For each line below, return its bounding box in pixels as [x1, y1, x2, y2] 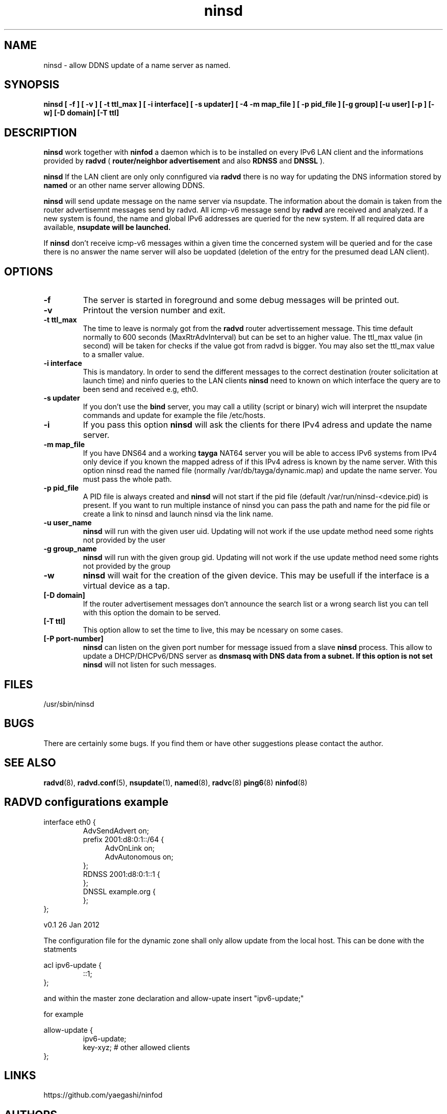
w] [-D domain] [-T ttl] [43, 108, 119, 118]
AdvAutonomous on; [105, 852, 173, 861]
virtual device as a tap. [83, 581, 170, 591]
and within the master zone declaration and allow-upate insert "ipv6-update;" [43, 993, 304, 1003]
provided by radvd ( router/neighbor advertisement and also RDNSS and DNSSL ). [43, 156, 325, 166]
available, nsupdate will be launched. [43, 223, 171, 232]
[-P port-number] [43, 634, 104, 643]
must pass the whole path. [83, 475, 172, 484]
